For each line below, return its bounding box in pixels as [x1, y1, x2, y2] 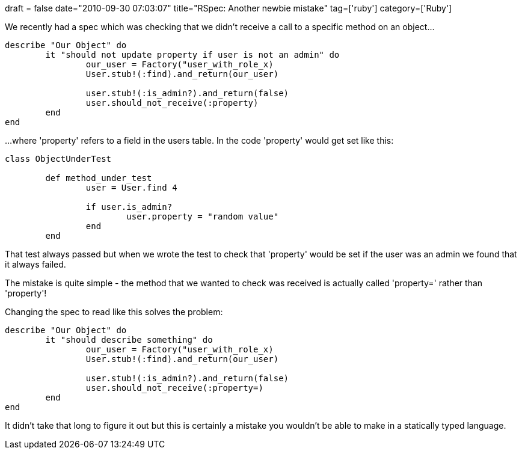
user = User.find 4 [85, 183, 177, 192]
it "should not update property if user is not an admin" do [45, 50, 340, 60]
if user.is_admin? [85, 202, 173, 212]
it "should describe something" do [45, 335, 213, 345]
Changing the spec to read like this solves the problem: [5, 307, 223, 317]
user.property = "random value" [126, 212, 279, 221]
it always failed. [5, 259, 66, 269]
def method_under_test [45, 173, 152, 183]
